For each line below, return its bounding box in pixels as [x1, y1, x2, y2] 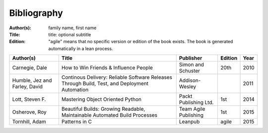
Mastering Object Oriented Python [61, 96, 141, 103]
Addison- [179, 77, 201, 84]
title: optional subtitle [48, 31, 91, 37]
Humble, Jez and [12, 77, 52, 84]
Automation [61, 86, 89, 93]
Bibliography [9, 7, 63, 18]
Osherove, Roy [12, 109, 47, 116]
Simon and [179, 61, 204, 68]
